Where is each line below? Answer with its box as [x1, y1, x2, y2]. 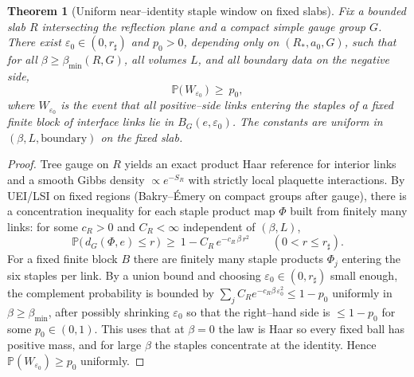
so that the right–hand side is [186, 303, 330, 320]
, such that [344, 33, 396, 50]
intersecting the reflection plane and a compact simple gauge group [41, 18, 365, 34]
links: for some [7, 218, 78, 234]
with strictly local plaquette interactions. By [188, 171, 405, 188]
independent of [182, 218, 256, 234]
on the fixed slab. [100, 128, 183, 145]
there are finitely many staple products [133, 250, 323, 267]
